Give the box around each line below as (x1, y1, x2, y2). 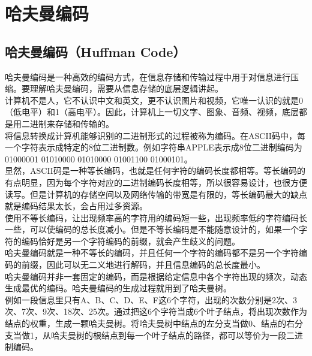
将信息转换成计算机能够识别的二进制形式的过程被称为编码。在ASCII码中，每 (5, 129, 305, 141)
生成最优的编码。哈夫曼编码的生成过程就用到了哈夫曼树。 (5, 282, 232, 294)
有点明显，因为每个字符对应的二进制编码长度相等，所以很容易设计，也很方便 (5, 176, 307, 188)
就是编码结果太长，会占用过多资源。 (5, 200, 148, 212)
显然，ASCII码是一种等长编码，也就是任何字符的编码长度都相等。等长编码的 (5, 164, 305, 177)
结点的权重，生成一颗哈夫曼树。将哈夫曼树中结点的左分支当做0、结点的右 (5, 317, 295, 330)
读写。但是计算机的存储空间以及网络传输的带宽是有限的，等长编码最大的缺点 (5, 188, 307, 200)
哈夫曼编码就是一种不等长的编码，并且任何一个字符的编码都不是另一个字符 (5, 246, 299, 259)
